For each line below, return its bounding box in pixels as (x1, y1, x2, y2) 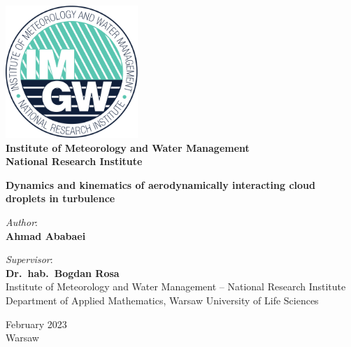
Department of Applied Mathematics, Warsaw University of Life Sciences (6, 292, 319, 307)
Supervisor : (6, 252, 53, 267)
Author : (6, 214, 38, 229)
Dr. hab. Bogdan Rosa (6, 265, 120, 280)
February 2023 (6, 316, 67, 331)
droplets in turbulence (6, 191, 115, 206)
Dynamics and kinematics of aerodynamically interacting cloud (6, 177, 315, 192)
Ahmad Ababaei (6, 228, 86, 243)
